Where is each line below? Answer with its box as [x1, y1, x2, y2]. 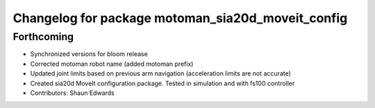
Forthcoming [12, 30, 74, 43]
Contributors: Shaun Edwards [30, 89, 115, 97]
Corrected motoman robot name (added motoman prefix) [30, 60, 194, 68]
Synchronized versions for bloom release [30, 50, 149, 58]
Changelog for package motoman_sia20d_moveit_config [12, 10, 348, 26]
